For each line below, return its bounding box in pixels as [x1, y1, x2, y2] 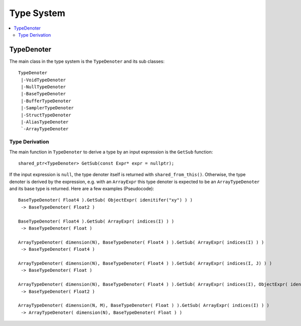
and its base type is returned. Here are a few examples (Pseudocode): [9, 186, 155, 192]
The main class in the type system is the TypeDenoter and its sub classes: [9, 58, 165, 64]
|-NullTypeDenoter [21, 84, 66, 90]
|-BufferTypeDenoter [21, 98, 71, 104]
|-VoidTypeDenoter [21, 77, 66, 83]
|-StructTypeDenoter [21, 112, 71, 118]
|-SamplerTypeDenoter [21, 105, 74, 111]
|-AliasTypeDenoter [21, 119, 69, 125]
